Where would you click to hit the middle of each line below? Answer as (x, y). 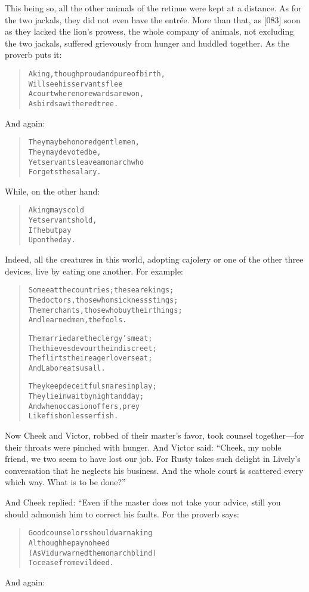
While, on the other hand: (52, 191)
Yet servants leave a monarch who (86, 162)
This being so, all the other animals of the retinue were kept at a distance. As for (153, 8)
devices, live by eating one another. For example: (94, 271)
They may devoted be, (65, 152)
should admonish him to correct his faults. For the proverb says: (122, 514)
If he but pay (50, 230)
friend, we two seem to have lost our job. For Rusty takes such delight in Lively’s (153, 459)
